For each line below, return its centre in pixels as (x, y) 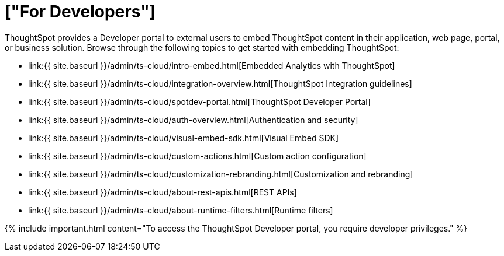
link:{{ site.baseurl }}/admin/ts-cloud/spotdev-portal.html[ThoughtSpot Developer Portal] (199, 101)
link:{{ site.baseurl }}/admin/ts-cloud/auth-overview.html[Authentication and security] (193, 120)
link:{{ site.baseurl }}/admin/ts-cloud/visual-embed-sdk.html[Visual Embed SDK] (184, 138)
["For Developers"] (80, 12)
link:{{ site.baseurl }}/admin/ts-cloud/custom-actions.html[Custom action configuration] (197, 156)
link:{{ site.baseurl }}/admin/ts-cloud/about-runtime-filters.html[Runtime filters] (181, 210)
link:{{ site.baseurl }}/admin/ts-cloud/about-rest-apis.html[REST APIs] (163, 192)
